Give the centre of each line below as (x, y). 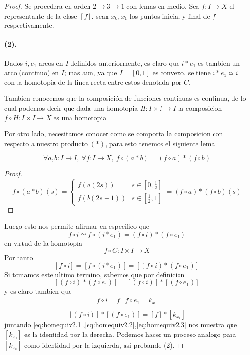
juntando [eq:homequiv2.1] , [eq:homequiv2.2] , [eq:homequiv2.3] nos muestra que (121, 324)
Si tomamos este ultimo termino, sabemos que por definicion (95, 274)
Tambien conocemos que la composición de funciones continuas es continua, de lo (125, 98)
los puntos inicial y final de (170, 15)
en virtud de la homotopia (43, 243)
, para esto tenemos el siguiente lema (160, 143)
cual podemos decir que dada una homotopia (71, 107)
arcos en (51, 63)
